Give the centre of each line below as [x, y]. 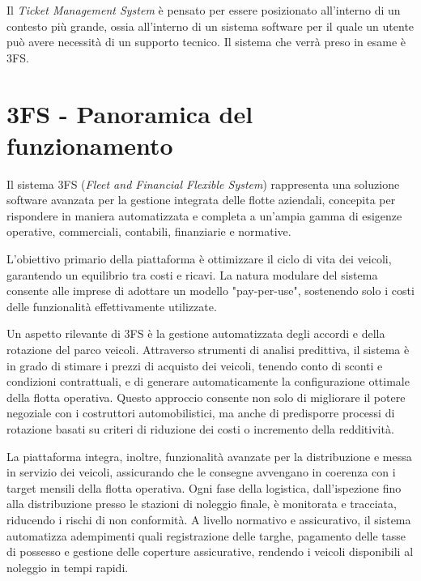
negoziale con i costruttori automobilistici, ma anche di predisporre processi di [201, 413]
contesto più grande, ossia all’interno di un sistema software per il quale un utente [210, 26]
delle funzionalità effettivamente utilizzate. [112, 306]
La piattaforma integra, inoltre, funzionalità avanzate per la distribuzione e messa [209, 456]
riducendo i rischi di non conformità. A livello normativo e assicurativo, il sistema [209, 519]
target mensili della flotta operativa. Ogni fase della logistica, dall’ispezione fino [204, 487]
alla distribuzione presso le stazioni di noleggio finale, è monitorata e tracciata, [202, 504]
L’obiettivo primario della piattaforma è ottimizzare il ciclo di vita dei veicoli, [199, 259]
